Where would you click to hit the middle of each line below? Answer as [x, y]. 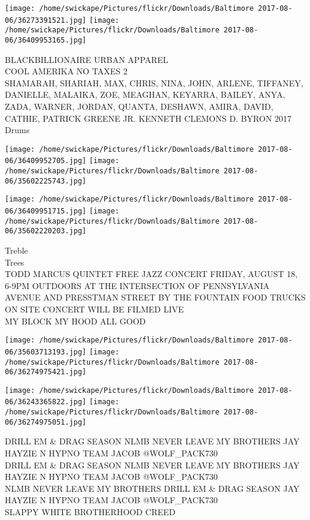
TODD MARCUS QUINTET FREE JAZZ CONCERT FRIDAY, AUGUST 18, [151, 274]
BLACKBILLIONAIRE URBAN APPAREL [87, 59]
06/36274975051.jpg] [46, 422]
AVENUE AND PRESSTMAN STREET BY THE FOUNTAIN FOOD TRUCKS [155, 297]
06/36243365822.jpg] [46, 402]
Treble [16, 250]
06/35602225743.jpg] [46, 181]
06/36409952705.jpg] [46, 161]
